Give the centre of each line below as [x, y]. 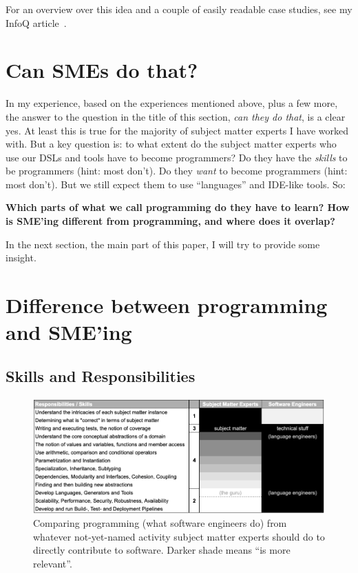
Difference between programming [167, 305]
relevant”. [53, 563]
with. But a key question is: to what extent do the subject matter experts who [171, 144]
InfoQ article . [36, 22]
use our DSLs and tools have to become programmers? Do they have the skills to [177, 157]
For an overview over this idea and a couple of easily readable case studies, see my [179, 9]
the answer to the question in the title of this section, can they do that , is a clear [176, 116]
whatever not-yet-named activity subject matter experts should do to [179, 536]
